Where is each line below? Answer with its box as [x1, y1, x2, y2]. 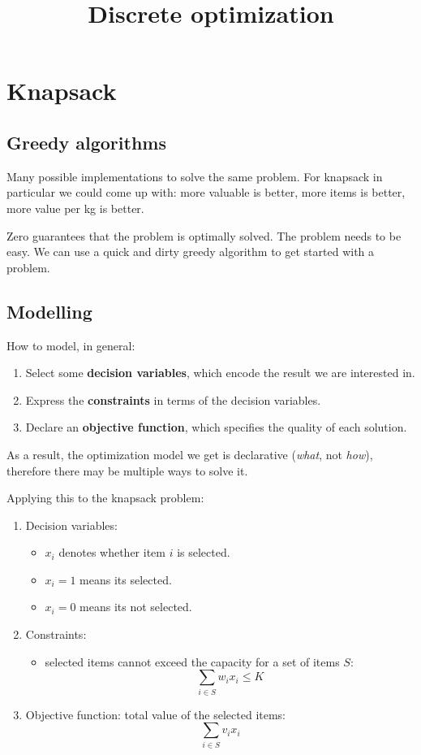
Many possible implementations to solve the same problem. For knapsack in [6, 167, 383, 184]
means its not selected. [79, 598, 192, 615]
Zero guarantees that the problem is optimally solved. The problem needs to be [6, 227, 402, 244]
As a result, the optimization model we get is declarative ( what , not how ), [6, 445, 373, 462]
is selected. [177, 544, 230, 561]
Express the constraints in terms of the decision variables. [25, 391, 321, 408]
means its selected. [79, 571, 172, 588]
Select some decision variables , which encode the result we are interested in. [25, 364, 415, 381]
